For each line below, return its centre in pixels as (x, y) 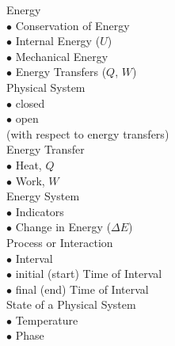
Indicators (40, 211)
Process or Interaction (60, 242)
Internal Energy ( (58, 41)
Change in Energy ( (63, 227)
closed (30, 103)
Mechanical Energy (62, 56)
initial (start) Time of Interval (89, 274)
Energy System (43, 196)
